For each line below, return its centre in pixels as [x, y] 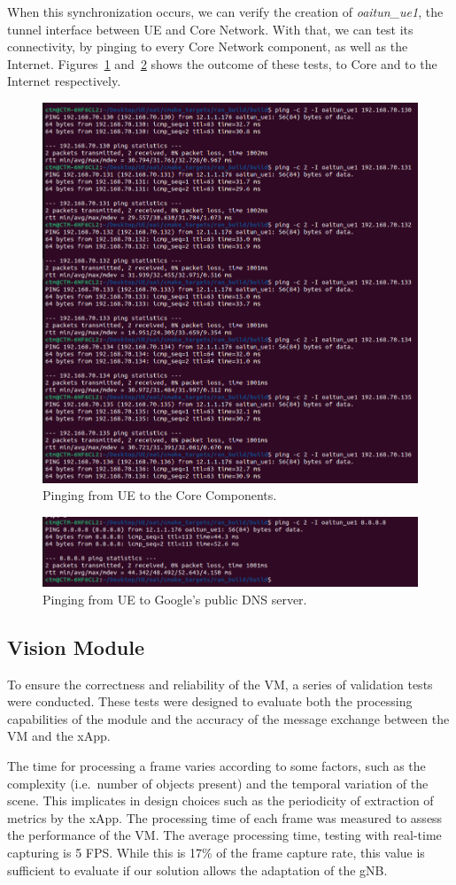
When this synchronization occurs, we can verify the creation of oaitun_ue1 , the [225, 12]
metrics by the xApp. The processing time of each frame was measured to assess [225, 817]
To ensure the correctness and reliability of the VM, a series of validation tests [220, 684]
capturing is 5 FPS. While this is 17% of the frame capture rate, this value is [216, 852]
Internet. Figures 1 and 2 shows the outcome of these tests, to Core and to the [222, 63]
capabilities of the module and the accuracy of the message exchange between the [228, 718]
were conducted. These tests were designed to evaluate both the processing [210, 701]
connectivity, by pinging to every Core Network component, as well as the [208, 46]
